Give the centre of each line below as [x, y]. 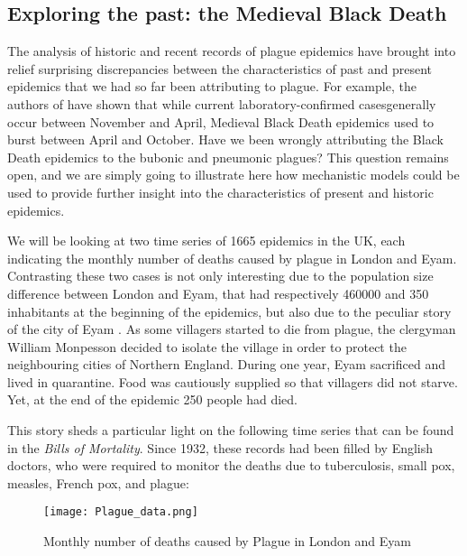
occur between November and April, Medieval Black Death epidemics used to [221, 121]
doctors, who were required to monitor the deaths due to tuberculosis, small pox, [231, 465]
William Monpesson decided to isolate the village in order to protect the [207, 346]
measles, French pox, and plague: [98, 482]
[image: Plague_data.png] [121, 512]
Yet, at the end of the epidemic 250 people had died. [152, 399]
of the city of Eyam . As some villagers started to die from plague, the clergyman [232, 329]
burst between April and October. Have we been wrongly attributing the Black [225, 139]
